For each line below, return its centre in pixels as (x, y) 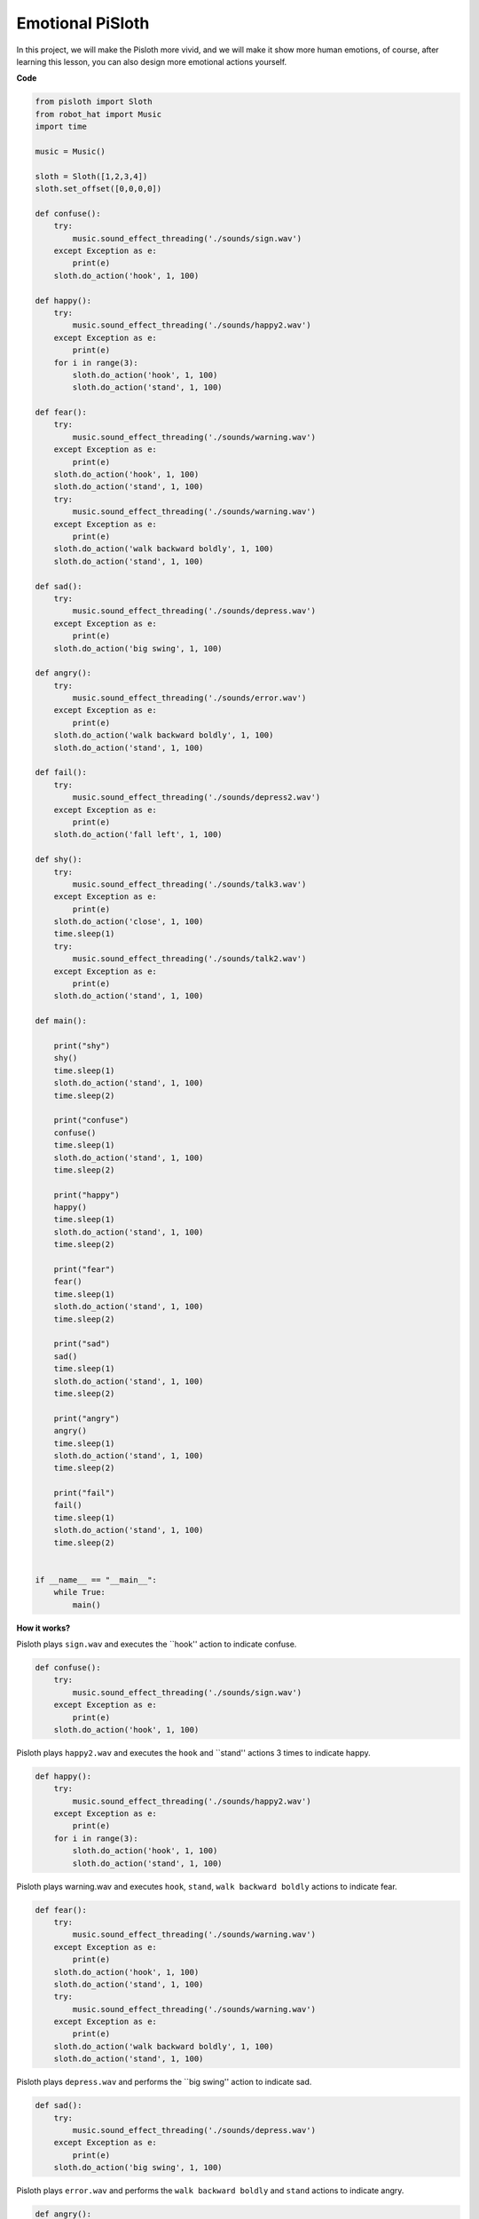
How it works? (43, 1628)
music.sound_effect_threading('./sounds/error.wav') (189, 698)
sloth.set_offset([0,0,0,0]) (98, 189)
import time (61, 127)
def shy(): (59, 860)
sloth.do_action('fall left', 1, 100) (138, 835)
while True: (80, 1592)
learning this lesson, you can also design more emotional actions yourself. (152, 61)
